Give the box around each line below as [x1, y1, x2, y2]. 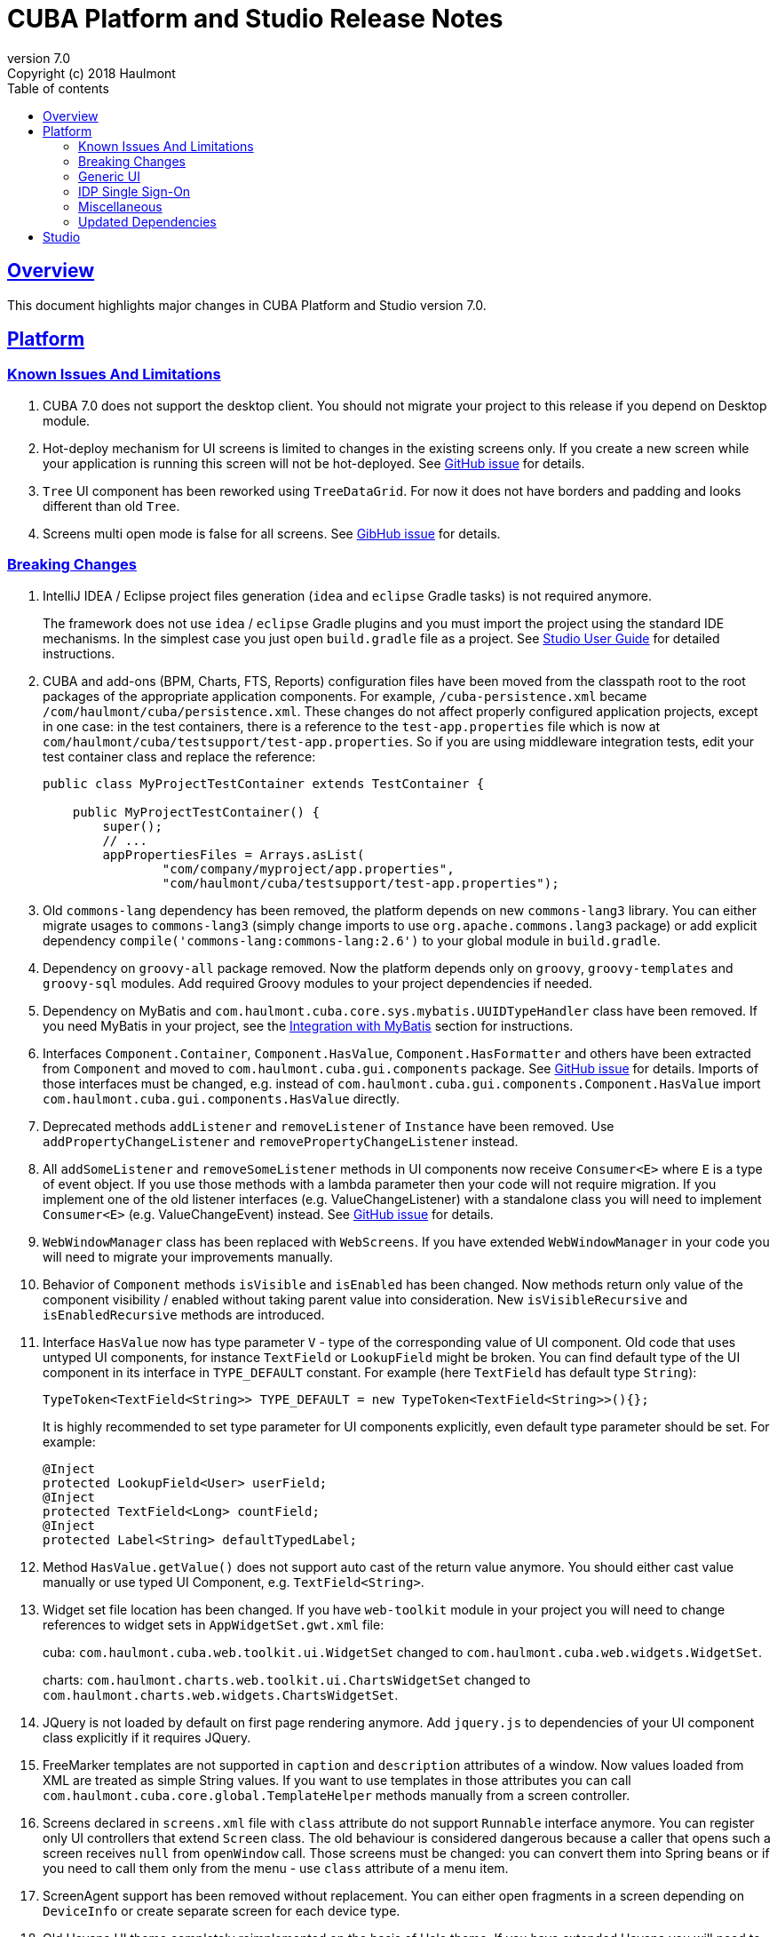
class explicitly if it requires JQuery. [43, 1729, 251, 1745]
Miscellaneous [78, 198, 163, 214]
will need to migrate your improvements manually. [43, 1248, 334, 1264]
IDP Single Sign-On [78, 183, 191, 199]
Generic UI [78, 168, 140, 184]
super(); [102, 818, 163, 833]
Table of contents [7, 80, 109, 96]
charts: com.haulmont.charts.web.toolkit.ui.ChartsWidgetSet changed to [43, 1671, 531, 1687]
